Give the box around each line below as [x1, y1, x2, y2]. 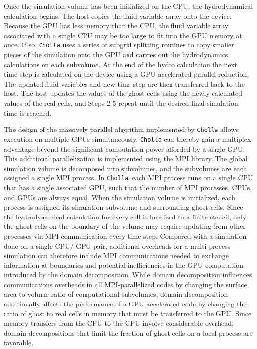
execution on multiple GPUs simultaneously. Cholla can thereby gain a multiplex [4, 133, 251, 144]
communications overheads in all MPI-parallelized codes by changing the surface [4, 279, 247, 289]
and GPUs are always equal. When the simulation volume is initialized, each [4, 192, 236, 202]
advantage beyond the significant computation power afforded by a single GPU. [4, 143, 245, 154]
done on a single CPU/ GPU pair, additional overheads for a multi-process [4, 240, 231, 251]
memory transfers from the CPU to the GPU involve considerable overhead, [4, 318, 234, 328]
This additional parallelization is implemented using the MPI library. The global [4, 153, 248, 164]
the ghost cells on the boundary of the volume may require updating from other [4, 221, 246, 231]
